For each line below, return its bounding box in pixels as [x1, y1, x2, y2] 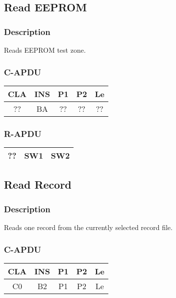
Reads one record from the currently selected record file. [4, 222, 173, 232]
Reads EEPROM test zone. [4, 45, 86, 55]
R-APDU [4, 127, 42, 139]
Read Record [4, 177, 72, 192]
